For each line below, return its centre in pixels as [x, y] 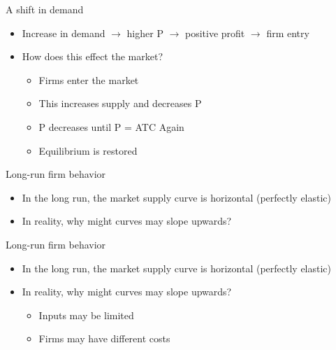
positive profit [215, 33]
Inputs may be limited [86, 315]
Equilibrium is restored [88, 150]
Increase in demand [64, 33]
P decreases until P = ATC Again [111, 126]
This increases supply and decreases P [120, 103]
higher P [145, 33]
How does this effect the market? [92, 56]
